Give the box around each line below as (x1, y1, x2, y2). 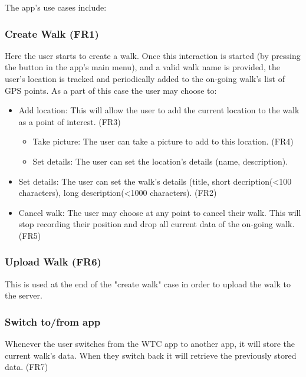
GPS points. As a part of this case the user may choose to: (5, 84, 217, 96)
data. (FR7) (5, 360, 48, 373)
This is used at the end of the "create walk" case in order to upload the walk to (5, 277, 291, 290)
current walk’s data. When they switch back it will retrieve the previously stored (5, 349, 297, 361)
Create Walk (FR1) (5, 26, 99, 41)
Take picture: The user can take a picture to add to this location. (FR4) (32, 135, 294, 147)
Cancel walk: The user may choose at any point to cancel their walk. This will (18, 206, 301, 218)
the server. (5, 289, 42, 301)
